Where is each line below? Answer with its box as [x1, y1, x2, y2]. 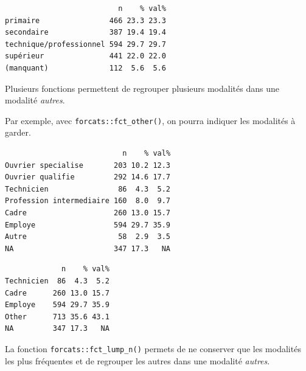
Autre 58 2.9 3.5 [5, 232, 171, 241]
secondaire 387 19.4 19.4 [5, 28, 166, 37]
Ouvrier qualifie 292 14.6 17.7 [5, 173, 171, 182]
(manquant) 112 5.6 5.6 [5, 63, 166, 72]
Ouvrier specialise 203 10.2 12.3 [5, 161, 171, 170]
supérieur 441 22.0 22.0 [5, 52, 166, 61]
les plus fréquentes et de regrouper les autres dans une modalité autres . [5, 354, 270, 367]
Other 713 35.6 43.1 [5, 312, 110, 321]
